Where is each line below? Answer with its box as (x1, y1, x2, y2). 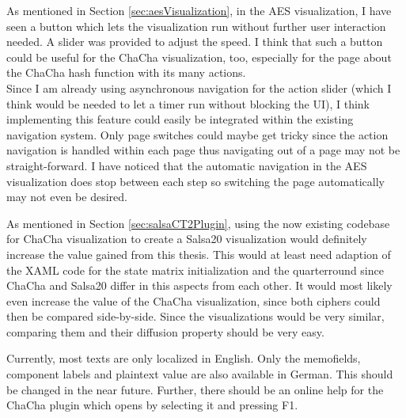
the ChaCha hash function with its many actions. (6, 64, 246, 81)
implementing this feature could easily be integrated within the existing (6, 111, 354, 127)
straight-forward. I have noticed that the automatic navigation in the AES (6, 157, 367, 173)
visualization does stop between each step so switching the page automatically (6, 173, 385, 189)
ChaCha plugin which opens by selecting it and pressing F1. (6, 397, 298, 413)
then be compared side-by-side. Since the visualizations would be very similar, (6, 308, 385, 325)
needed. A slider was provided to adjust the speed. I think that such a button (6, 33, 383, 50)
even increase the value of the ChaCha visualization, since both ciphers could (6, 292, 381, 309)
